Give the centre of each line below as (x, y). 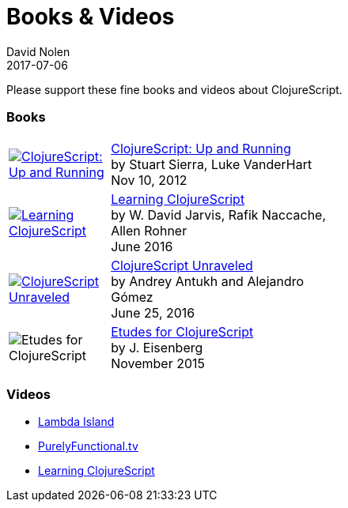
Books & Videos (91, 17)
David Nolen (38, 51)
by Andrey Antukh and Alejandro (208, 281)
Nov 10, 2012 (149, 180)
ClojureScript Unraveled (182, 265)
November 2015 (158, 363)
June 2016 (142, 246)
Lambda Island (76, 422)
